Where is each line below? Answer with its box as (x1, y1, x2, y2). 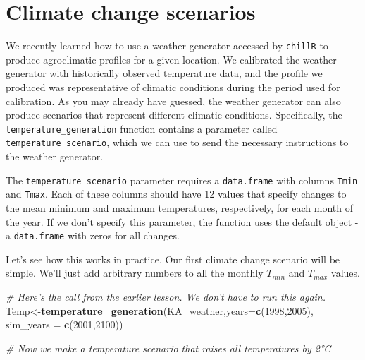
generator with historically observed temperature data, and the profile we (6, 66, 323, 80)
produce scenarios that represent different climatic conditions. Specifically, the (6, 107, 342, 122)
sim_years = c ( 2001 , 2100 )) (6, 317, 123, 332)
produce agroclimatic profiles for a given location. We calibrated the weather (6, 52, 337, 66)
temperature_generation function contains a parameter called (6, 121, 278, 136)
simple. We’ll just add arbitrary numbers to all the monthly (6, 265, 264, 280)
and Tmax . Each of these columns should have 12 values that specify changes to (6, 186, 347, 201)
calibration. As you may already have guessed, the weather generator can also (6, 93, 341, 108)
